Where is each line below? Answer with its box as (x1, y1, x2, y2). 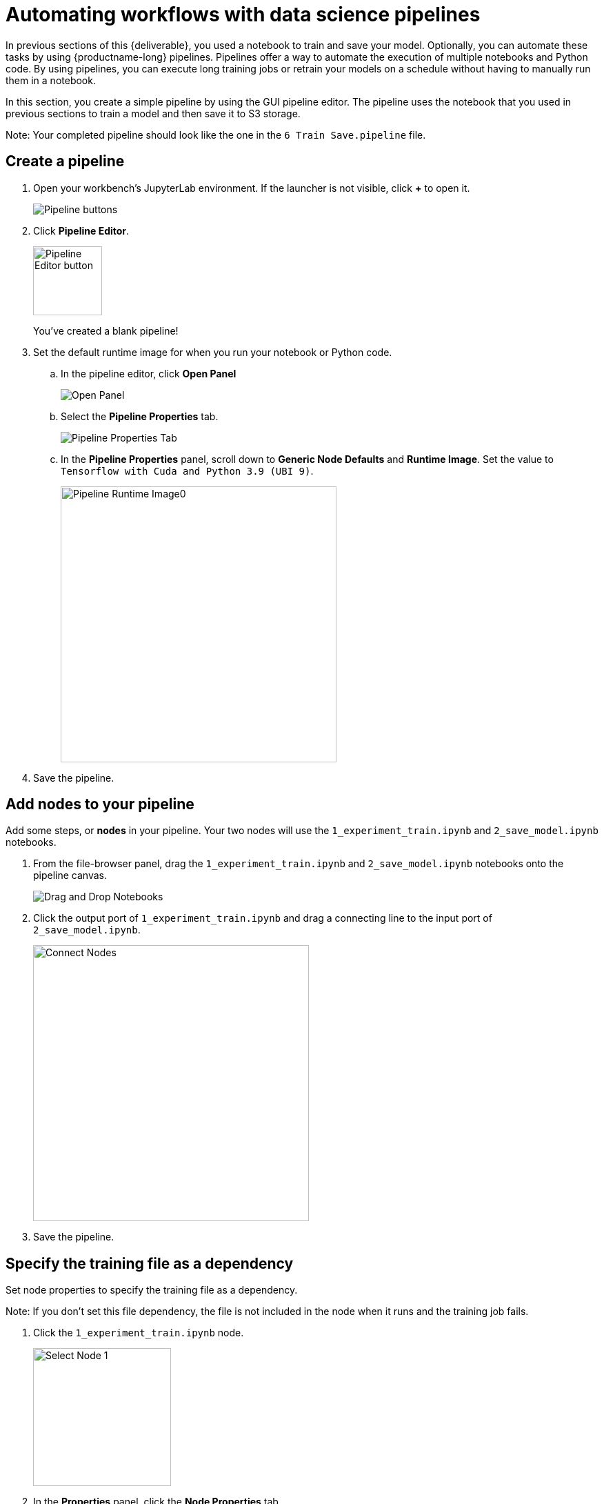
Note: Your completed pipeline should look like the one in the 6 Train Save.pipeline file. (6, 128, 426, 141)
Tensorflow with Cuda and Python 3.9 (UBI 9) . (61, 464, 314, 477)
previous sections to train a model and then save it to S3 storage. (6, 107, 301, 119)
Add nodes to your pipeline (6, 795, 194, 813)
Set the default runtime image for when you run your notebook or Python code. (33, 346, 392, 358)
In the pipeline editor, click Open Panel (61, 367, 236, 379)
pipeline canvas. (33, 869, 107, 882)
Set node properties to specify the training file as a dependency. (6, 1284, 298, 1296)
